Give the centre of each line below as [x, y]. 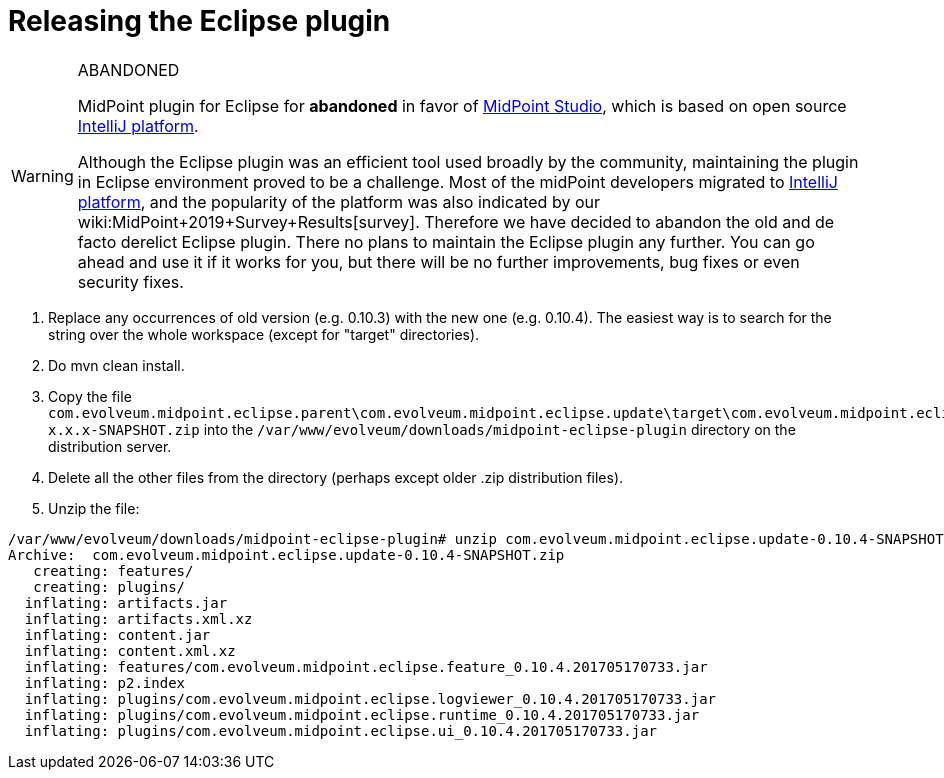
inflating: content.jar [117, 634]
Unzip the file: [94, 508]
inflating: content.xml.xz [130, 650]
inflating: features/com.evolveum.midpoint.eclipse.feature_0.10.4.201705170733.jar [366, 666]
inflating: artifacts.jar [126, 602]
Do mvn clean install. [116, 365]
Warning [42, 175]
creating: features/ [113, 570]
